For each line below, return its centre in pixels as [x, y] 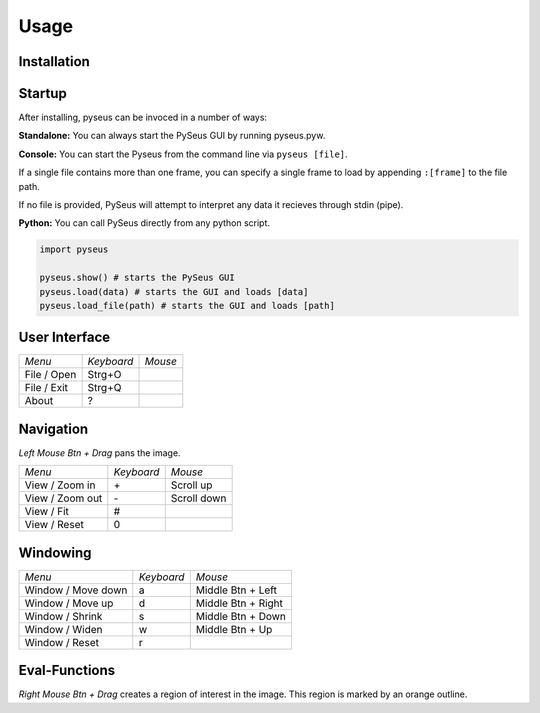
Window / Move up [69, 603]
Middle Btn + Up [234, 629]
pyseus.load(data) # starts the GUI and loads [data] [174, 291]
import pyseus [74, 249]
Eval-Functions [67, 670]
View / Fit [47, 512]
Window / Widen [64, 629]
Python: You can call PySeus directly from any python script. [144, 223]
